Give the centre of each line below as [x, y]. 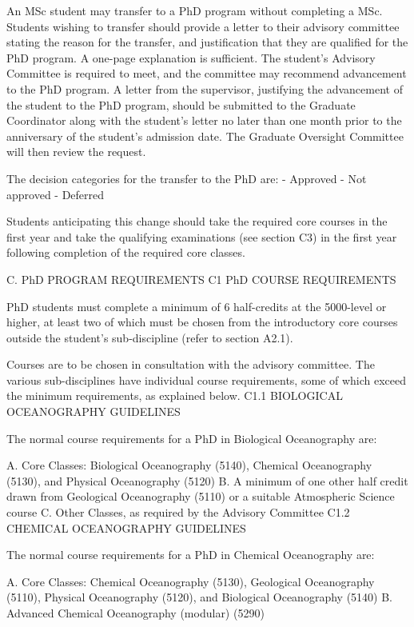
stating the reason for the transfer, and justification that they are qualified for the [207, 42]
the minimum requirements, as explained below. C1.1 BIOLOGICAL [175, 395]
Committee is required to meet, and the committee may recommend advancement [207, 73]
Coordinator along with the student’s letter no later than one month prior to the [204, 120]
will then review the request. [76, 152]
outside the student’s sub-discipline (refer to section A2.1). [150, 337]
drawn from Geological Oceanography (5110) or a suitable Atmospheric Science [201, 496]
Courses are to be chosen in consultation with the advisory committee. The [191, 364]
